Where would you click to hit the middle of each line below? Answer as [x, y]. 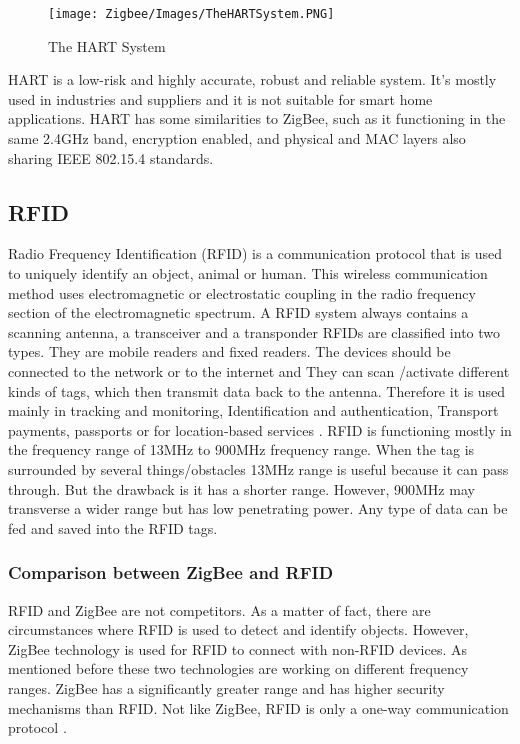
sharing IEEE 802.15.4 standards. [111, 157]
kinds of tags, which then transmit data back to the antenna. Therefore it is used [257, 390]
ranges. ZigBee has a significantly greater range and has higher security [226, 687]
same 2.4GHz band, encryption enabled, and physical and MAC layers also [237, 138]
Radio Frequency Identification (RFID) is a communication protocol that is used [255, 253]
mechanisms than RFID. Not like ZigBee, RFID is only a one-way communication [258, 707]
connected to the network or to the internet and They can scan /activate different [259, 370]
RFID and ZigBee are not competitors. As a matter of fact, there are [219, 609]
